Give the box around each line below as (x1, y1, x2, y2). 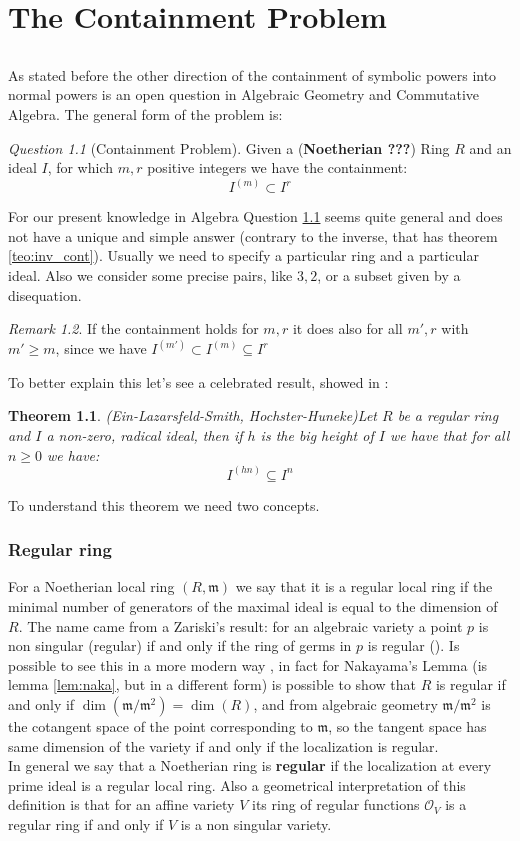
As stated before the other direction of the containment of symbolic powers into (8, 64, 497, 85)
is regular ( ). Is (367, 635, 460, 656)
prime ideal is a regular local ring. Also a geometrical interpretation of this (8, 774, 466, 795)
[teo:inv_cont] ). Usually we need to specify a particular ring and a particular (8, 245, 479, 266)
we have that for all (389, 424, 510, 445)
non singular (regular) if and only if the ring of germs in (8, 635, 352, 656)
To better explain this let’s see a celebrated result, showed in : (8, 371, 389, 392)
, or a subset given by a (317, 264, 461, 285)
